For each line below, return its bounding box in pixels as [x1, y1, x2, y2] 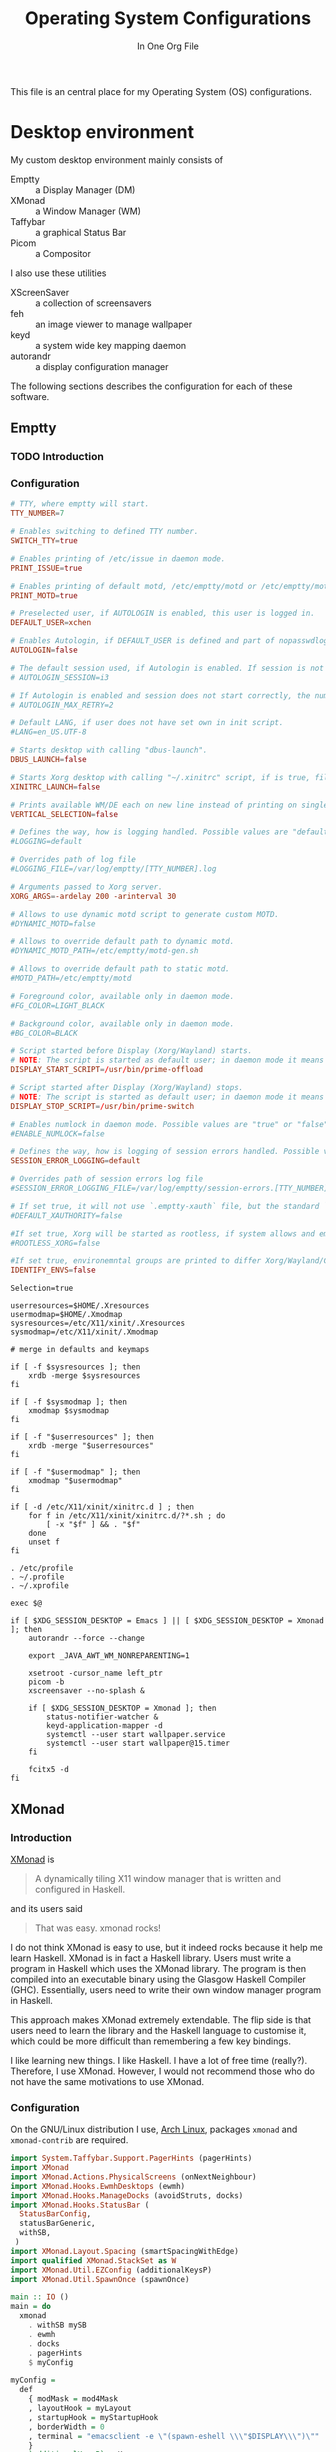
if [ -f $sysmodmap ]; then [10, 1397, 128, 1407]
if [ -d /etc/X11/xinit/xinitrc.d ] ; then [10, 1502, 195, 1512]
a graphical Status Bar [35, 226, 127, 238]
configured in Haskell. [34, 1883, 126, 1895]
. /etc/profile [10, 1563, 74, 1574]
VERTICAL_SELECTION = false [10, 809, 118, 819]
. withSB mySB [28, 2320, 87, 2331]
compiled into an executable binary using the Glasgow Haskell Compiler [10, 1973, 307, 1985]
